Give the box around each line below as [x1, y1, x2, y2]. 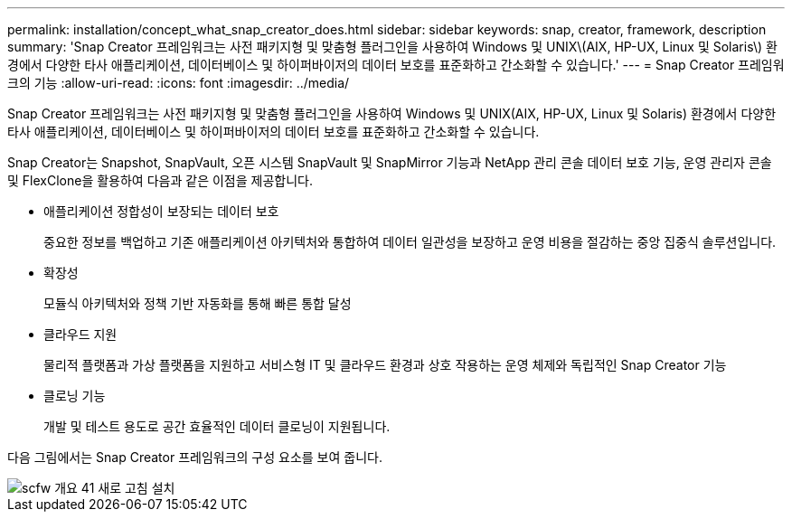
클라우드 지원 [43, 326, 118, 342]
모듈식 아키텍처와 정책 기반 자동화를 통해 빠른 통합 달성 [43, 296, 352, 311]
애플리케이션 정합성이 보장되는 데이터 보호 [43, 203, 279, 219]
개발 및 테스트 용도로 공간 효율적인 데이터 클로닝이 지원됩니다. [43, 419, 391, 434]
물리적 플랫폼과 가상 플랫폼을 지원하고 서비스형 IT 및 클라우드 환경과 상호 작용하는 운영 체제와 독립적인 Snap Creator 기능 [43, 357, 727, 373]
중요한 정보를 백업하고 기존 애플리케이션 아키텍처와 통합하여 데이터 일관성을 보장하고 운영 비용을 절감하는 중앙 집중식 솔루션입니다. [43, 234, 777, 250]
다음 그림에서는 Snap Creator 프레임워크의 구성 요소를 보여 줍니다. [7, 449, 382, 465]
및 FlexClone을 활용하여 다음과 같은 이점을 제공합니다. [7, 173, 313, 188]
